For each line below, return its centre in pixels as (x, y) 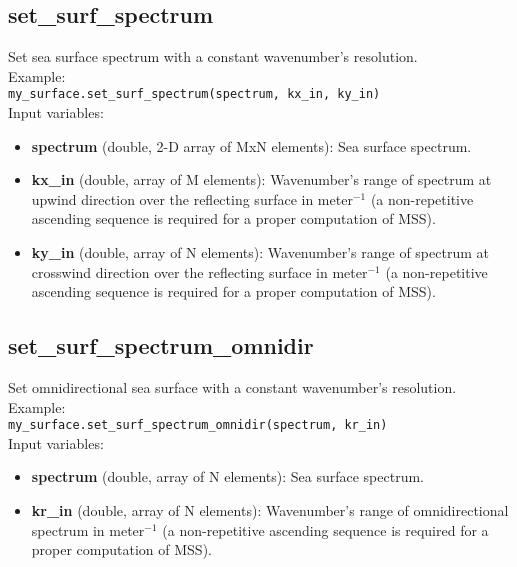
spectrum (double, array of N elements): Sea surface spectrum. (227, 476)
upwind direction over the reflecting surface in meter (192, 198)
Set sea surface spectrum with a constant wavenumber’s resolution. (213, 56)
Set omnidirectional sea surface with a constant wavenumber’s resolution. (232, 387)
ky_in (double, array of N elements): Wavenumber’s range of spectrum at (260, 252)
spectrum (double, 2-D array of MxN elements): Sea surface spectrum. (251, 145)
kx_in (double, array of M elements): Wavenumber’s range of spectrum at (261, 179)
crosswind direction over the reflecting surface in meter (199, 271)
